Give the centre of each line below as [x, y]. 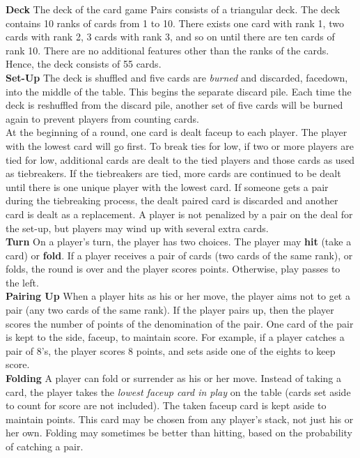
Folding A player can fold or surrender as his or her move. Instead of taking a [174, 378]
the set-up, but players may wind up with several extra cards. [137, 228]
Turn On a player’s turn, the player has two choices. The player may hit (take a [179, 242]
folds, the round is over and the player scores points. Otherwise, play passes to [173, 269]
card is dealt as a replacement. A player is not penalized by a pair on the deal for [179, 214]
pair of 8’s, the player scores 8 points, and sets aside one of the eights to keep [171, 350]
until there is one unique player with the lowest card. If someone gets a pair [167, 186]
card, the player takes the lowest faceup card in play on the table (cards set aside [178, 391]
